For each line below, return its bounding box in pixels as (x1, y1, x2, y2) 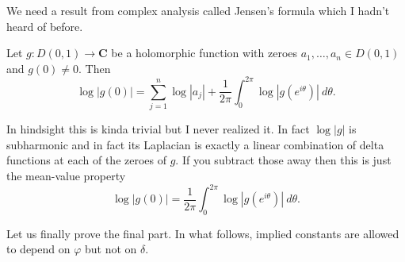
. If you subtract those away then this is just (175, 152, 392, 168)
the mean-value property (6, 167, 126, 183)
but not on (85, 241, 137, 257)
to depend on (6, 241, 71, 257)
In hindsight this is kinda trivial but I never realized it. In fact (6, 121, 310, 137)
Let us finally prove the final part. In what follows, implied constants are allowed (6, 225, 399, 241)
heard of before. (6, 17, 83, 34)
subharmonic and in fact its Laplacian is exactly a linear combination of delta (6, 136, 384, 152)
